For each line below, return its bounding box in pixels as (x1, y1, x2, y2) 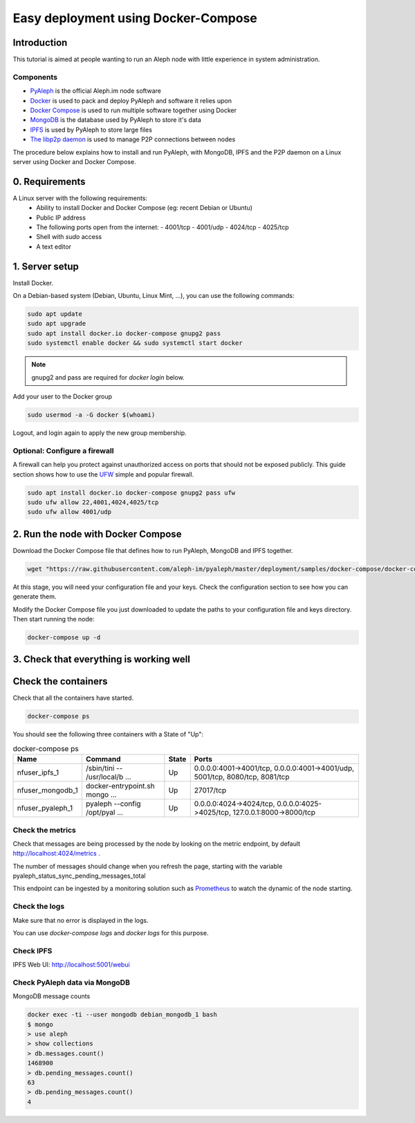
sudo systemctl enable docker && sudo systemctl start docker (27, 339, 243, 347)
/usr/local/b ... (85, 772, 131, 782)
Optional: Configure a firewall (12, 445, 114, 455)
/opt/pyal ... (85, 808, 124, 817)
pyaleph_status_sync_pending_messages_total (12, 872, 146, 880)
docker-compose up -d (27, 633, 101, 641)
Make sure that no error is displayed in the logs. (12, 916, 149, 924)
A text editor (36, 242, 72, 251)
